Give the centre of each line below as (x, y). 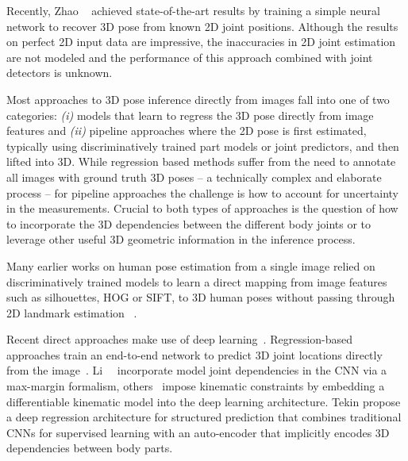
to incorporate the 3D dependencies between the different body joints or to (189, 223)
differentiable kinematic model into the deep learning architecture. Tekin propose (204, 401)
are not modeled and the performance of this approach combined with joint (190, 57)
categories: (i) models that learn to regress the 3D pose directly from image (190, 115)
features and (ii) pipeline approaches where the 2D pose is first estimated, (187, 131)
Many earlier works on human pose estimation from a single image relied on (191, 265)
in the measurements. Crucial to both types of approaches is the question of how (202, 208)
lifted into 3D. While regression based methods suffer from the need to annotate (201, 161)
